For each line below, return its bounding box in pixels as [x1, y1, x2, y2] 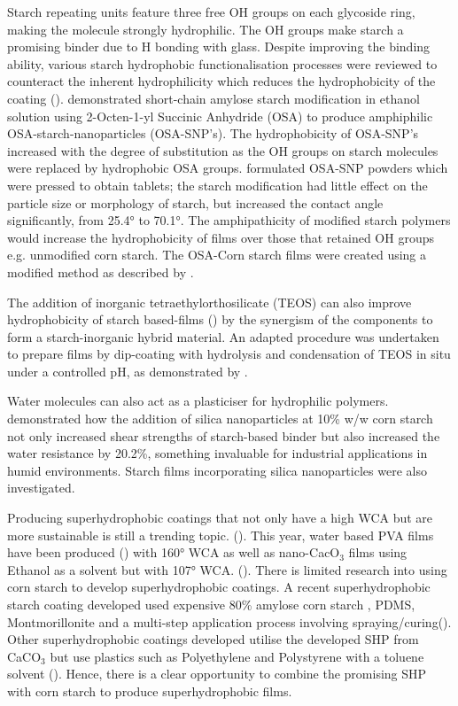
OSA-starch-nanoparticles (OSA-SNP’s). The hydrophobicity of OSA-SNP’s [7, 124, 419, 143]
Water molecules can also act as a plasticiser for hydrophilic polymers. [7, 392, 389, 410]
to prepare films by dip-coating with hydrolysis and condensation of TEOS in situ [7, 345, 451, 363]
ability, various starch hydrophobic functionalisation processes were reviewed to [7, 54, 438, 73]
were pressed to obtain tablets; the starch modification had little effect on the [7, 175, 428, 194]
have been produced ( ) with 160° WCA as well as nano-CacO [7, 543, 340, 562]
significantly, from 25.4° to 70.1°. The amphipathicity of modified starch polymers [7, 211, 451, 229]
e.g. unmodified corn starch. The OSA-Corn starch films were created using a [7, 245, 427, 264]
